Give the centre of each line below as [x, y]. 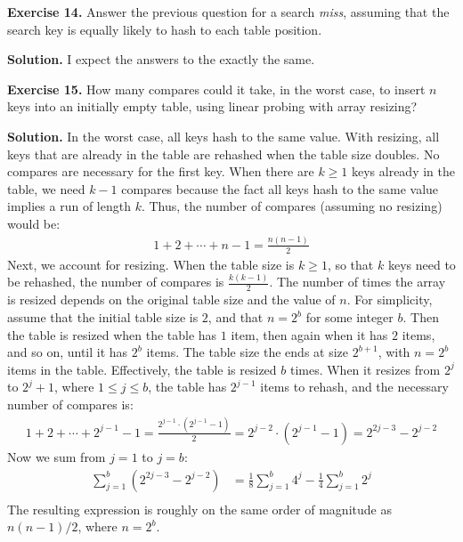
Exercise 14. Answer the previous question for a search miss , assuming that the [228, 12]
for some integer [349, 317]
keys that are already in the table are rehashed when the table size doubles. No [223, 154]
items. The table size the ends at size [248, 352]
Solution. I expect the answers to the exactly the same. [161, 59]
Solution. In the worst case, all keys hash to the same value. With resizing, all [223, 136]
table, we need [46, 188]
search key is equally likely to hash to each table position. [165, 29]
